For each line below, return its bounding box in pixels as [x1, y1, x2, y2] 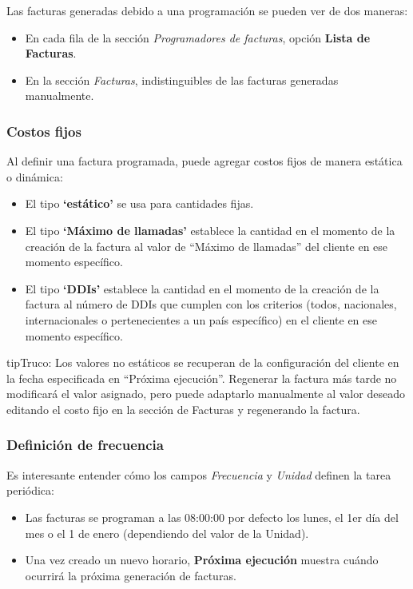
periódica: [6, 482, 54, 499]
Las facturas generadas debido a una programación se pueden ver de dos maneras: [6, 2, 408, 18]
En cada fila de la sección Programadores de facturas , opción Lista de [25, 29, 371, 46]
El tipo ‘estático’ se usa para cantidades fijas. [25, 195, 254, 212]
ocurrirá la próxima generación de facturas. [25, 567, 236, 583]
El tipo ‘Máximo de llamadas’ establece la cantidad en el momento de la [25, 221, 395, 238]
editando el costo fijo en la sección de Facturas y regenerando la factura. [6, 400, 360, 417]
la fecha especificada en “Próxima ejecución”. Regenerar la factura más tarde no [6, 369, 397, 386]
